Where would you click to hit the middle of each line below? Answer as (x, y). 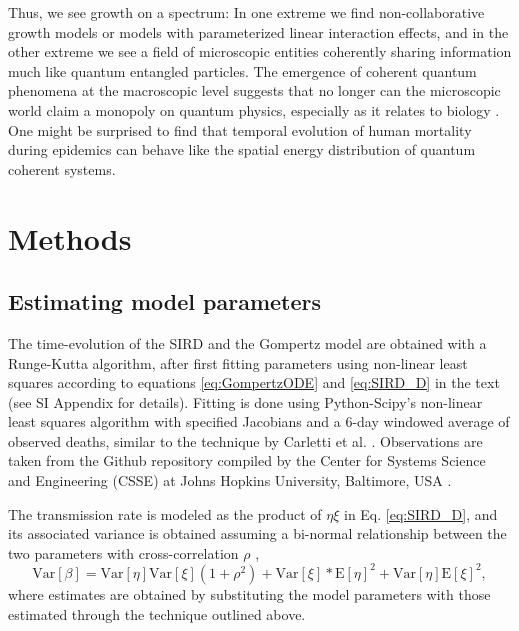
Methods (70, 237)
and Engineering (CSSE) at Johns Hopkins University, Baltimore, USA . (230, 480)
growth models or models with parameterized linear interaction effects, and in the (258, 31)
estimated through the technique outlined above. (157, 613)
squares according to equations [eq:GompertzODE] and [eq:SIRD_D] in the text (254, 382)
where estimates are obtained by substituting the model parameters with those (249, 593)
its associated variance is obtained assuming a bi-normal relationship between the (257, 533)
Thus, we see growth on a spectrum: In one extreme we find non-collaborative (246, 12)
